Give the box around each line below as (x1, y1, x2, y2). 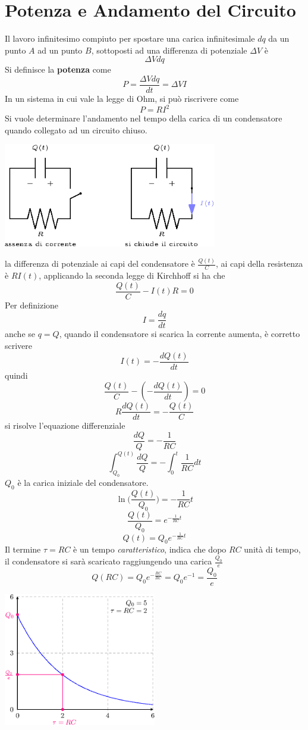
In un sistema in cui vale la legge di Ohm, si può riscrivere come (5, 92, 239, 104)
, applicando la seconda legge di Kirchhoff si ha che (39, 269, 225, 282)
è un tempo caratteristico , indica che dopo (73, 543, 227, 556)
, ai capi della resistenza (215, 257, 303, 270)
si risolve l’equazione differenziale (5, 419, 125, 432)
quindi (5, 369, 28, 381)
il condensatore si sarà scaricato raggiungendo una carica (5, 555, 212, 567)
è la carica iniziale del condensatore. (17, 476, 149, 489)
